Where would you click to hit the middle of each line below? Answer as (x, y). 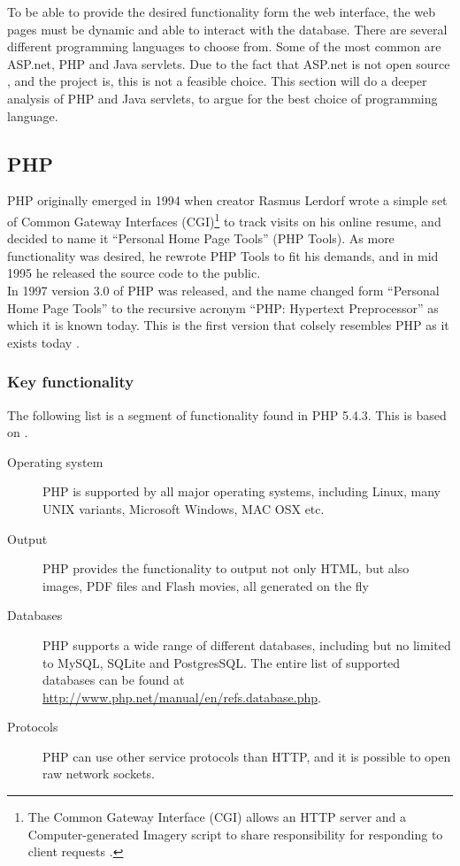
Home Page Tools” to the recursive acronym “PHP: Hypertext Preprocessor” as (223, 307)
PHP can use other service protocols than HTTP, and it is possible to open (247, 756)
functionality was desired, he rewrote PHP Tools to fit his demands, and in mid (223, 255)
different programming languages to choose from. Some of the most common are (224, 46)
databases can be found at (114, 680)
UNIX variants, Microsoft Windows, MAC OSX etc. (184, 508)
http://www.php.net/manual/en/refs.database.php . (182, 697)
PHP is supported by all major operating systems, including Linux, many (241, 491)
